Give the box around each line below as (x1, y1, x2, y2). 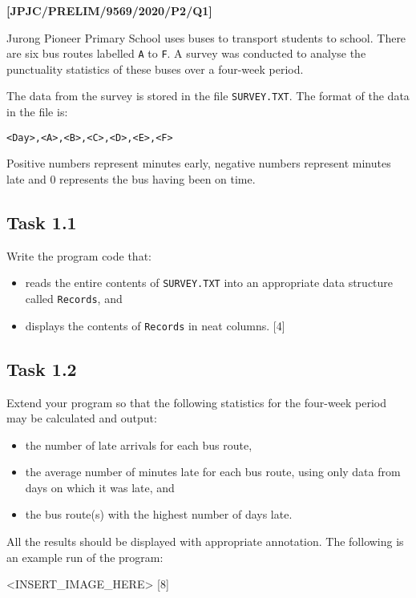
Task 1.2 (6, 356, 77, 381)
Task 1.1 (6, 209, 77, 234)
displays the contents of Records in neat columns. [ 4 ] (25, 317, 285, 333)
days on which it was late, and (25, 479, 175, 495)
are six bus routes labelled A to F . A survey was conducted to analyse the (6, 45, 366, 62)
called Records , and (25, 289, 123, 306)
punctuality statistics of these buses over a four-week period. (6, 60, 304, 77)
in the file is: (6, 103, 68, 120)
